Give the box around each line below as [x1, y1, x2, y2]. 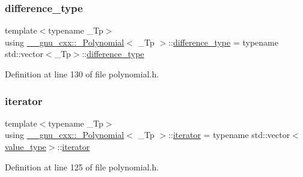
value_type [5, 140, 46, 152]
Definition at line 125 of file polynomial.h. [5, 160, 159, 173]
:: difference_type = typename [168, 35, 278, 48]
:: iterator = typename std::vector [168, 128, 290, 141]
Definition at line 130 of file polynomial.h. [5, 68, 159, 80]
